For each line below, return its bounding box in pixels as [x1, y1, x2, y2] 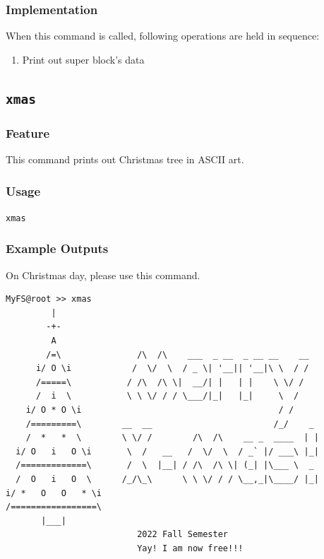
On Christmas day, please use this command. [6, 267, 200, 282]
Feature [6, 124, 50, 141]
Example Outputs [6, 240, 109, 257]
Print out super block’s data [22, 52, 145, 66]
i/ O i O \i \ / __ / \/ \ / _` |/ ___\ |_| [16, 446, 319, 457]
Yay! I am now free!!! [137, 543, 244, 553]
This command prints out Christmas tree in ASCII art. [6, 151, 244, 166]
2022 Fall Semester [137, 529, 228, 540]
